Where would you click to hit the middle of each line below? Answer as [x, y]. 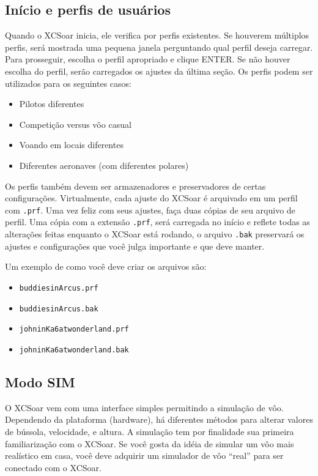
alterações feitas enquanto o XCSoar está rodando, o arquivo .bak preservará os [155, 234]
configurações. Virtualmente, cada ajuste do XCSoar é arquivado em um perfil [151, 198]
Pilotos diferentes [52, 104]
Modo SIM [40, 381]
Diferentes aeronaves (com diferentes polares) [104, 165]
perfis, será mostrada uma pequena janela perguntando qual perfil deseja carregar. [159, 47]
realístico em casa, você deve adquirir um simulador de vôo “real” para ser [144, 456]
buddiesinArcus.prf [59, 288]
